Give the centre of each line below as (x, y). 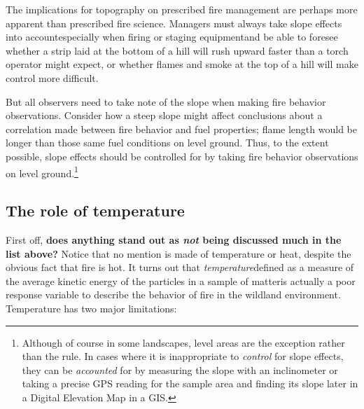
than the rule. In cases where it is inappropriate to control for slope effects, (183, 356)
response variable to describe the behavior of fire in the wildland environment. (173, 294)
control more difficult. (52, 77)
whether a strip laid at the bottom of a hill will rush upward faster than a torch (177, 50)
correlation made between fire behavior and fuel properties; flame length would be (181, 129)
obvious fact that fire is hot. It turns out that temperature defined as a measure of (180, 267)
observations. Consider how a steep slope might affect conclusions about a (164, 115)
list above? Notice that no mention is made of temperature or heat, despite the (178, 253)
